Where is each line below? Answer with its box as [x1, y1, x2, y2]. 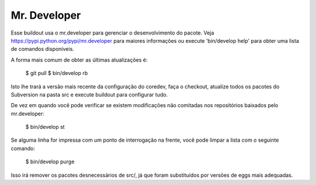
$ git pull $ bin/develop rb [25, 70, 88, 77]
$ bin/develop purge [25, 158, 75, 165]
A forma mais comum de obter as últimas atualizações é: [11, 56, 148, 63]
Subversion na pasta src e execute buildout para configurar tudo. [11, 91, 168, 98]
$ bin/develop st [25, 124, 65, 131]
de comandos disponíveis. [11, 46, 74, 53]
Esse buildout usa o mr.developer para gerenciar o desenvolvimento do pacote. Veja [11, 29, 215, 36]
